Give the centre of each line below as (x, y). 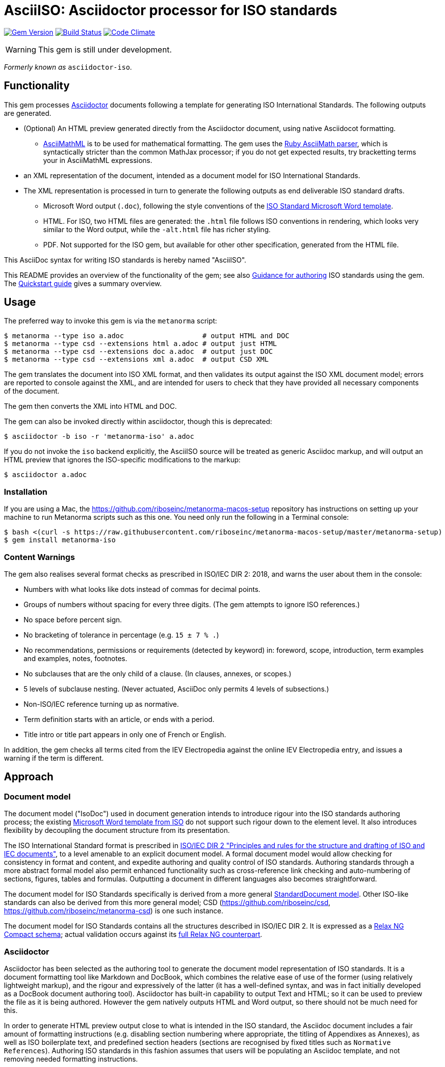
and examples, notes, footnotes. (76, 658)
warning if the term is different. (54, 758)
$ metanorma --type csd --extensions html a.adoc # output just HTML (141, 344)
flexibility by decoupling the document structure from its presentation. (117, 830)
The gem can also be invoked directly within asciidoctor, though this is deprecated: (138, 422)
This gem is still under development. (105, 49)
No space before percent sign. (73, 619)
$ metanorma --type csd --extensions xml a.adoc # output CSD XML (136, 360)
